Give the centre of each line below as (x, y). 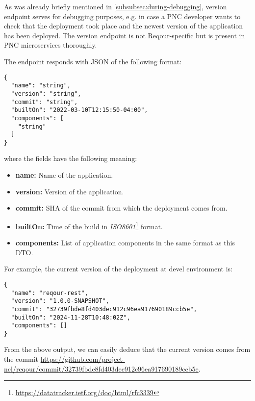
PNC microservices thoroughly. (51, 45)
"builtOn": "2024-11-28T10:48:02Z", (71, 317)
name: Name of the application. (64, 175)
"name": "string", (41, 86)
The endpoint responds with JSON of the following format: (93, 61)
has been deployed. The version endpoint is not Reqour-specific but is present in (125, 35)
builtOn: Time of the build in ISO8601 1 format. (89, 225)
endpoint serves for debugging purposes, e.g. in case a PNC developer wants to (122, 16)
